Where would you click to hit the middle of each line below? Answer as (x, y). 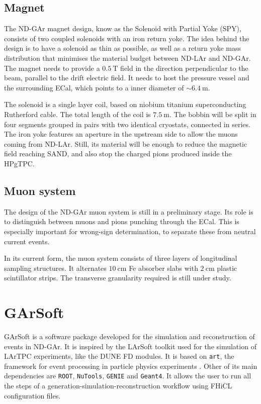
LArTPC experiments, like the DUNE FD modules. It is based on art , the (119, 356)
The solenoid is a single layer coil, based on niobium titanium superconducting (125, 104)
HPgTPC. (19, 163)
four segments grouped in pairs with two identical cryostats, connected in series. (127, 124)
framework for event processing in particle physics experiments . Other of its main (131, 366)
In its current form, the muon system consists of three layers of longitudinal (121, 258)
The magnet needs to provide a (52, 68)
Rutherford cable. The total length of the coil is (77, 114)
